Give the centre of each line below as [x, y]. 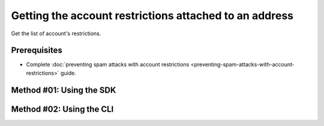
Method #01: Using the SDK [64, 90]
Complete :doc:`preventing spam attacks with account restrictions [108, 64]
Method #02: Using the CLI [62, 109]
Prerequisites [37, 50]
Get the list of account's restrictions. [56, 33]
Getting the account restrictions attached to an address [152, 16]
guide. [68, 73]
